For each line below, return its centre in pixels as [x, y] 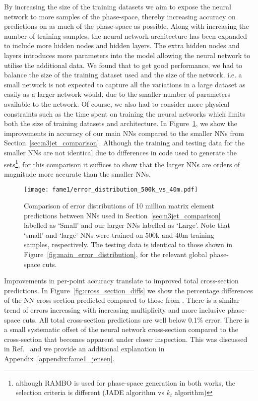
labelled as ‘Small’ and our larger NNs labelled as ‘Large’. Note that [127, 225]
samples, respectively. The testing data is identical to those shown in [128, 244]
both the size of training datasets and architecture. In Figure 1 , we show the [121, 123]
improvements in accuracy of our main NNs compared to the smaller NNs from [124, 133]
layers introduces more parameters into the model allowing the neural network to [127, 55]
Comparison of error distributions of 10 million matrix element [119, 205]
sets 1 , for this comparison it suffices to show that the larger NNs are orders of [122, 163]
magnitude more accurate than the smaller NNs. [77, 173]
